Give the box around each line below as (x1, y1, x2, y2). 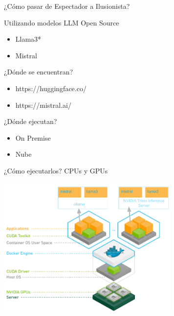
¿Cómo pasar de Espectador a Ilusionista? (4, 1, 130, 11)
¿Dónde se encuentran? (4, 67, 73, 77)
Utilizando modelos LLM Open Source (4, 17, 119, 27)
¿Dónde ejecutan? (4, 116, 57, 126)
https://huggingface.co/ (15, 83, 87, 93)
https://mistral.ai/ (15, 99, 71, 110)
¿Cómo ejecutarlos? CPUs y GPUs (4, 165, 108, 175)
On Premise (15, 132, 51, 143)
